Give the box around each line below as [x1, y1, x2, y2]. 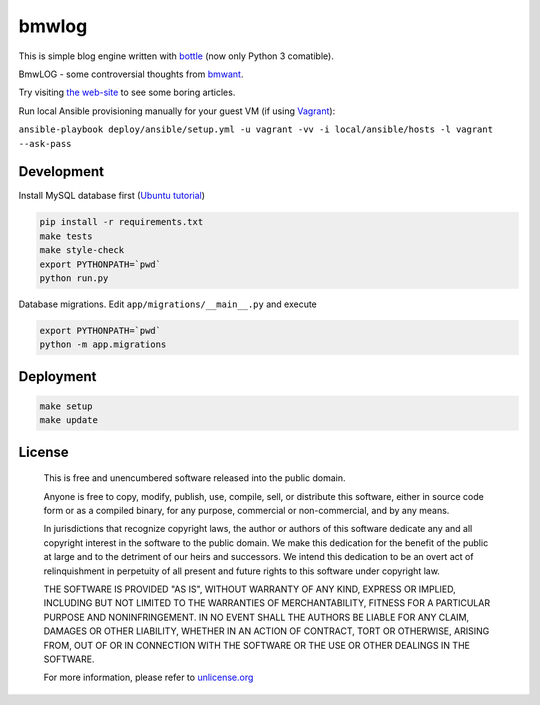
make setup [39, 400, 93, 412]
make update [39, 415, 99, 426]
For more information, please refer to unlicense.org [43, 671, 254, 684]
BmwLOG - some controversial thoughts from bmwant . [18, 68, 244, 80]
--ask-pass [18, 138, 72, 149]
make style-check [39, 245, 125, 256]
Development [18, 163, 105, 180]
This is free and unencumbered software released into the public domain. [43, 472, 346, 484]
